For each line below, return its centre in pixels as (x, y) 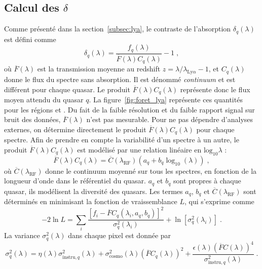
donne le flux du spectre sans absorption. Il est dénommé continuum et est (120, 79)
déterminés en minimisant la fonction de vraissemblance (91, 201)
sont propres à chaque (207, 181)
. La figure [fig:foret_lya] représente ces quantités (166, 100)
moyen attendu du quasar (44, 100)
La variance (22, 235)
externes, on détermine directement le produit (75, 129)
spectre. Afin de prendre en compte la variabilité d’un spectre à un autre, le (122, 140)
